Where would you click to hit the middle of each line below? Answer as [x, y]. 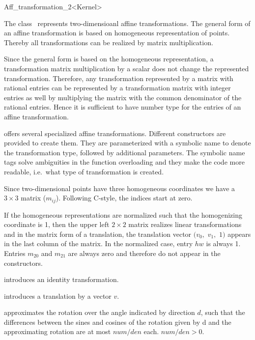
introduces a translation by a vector [58, 296]
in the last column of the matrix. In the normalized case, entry [99, 243]
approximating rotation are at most [57, 331]
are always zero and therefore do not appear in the [144, 253]
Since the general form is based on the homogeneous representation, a [109, 59]
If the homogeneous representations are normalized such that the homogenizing [123, 214]
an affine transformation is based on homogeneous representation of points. [117, 33]
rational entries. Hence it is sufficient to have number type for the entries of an [123, 107]
